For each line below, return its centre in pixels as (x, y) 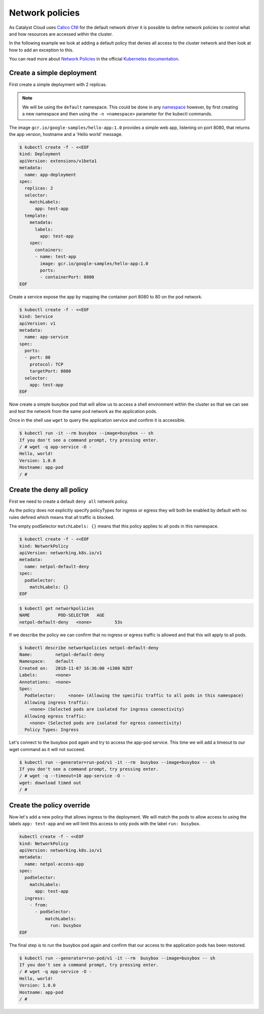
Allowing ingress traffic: (57, 702)
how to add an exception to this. (41, 50)
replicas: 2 (39, 188)
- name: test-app (56, 257)
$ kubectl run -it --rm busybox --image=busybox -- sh (86, 433)
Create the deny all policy (49, 489)
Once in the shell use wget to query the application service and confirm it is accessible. (97, 420)
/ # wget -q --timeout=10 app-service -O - (72, 776)
